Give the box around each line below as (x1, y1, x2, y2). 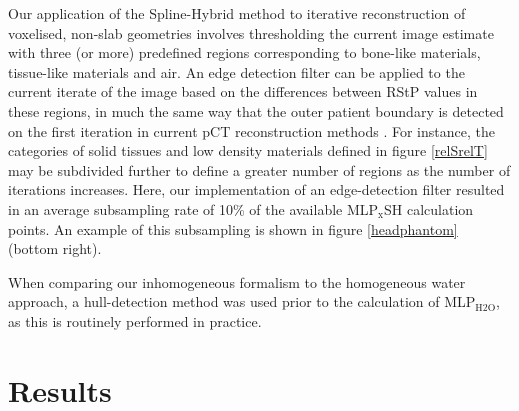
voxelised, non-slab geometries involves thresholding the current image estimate (8, 22, 494, 43)
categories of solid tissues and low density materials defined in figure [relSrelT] (8, 140, 488, 161)
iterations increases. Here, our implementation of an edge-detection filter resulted (8, 179, 505, 200)
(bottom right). (8, 238, 102, 259)
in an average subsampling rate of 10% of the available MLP (8, 198, 379, 219)
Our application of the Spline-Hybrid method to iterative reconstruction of (8, 3, 466, 23)
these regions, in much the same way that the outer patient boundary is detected (8, 100, 504, 121)
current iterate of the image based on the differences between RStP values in (8, 81, 478, 102)
